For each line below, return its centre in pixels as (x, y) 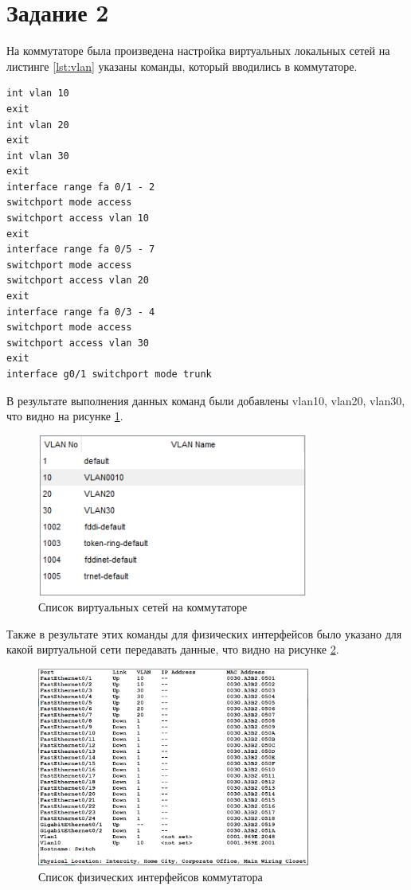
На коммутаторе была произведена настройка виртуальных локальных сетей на (198, 51)
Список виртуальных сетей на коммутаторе (143, 607)
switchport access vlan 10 (78, 219)
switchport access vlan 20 (78, 281)
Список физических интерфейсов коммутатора (151, 877)
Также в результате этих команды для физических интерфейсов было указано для (204, 633)
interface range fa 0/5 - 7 (81, 250)
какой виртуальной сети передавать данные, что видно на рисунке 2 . (173, 649)
